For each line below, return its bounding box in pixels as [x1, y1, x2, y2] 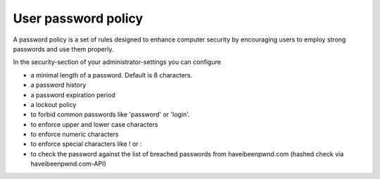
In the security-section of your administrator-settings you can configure [13, 58, 222, 66]
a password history [30, 81, 87, 89]
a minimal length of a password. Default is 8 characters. [30, 70, 193, 79]
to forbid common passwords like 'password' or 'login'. [30, 110, 190, 119]
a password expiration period [30, 90, 115, 99]
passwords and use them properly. [13, 44, 114, 53]
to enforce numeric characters [30, 130, 119, 139]
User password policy [13, 11, 144, 26]
